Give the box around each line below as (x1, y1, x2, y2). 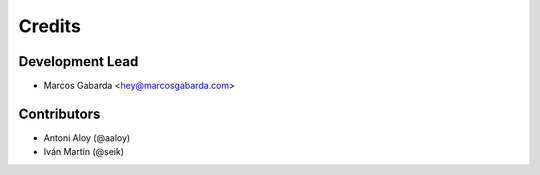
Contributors (18, 105, 101, 122)
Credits (18, 15, 82, 37)
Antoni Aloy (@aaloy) (43, 131, 131, 144)
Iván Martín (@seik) (43, 146, 125, 158)
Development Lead (18, 53, 139, 70)
